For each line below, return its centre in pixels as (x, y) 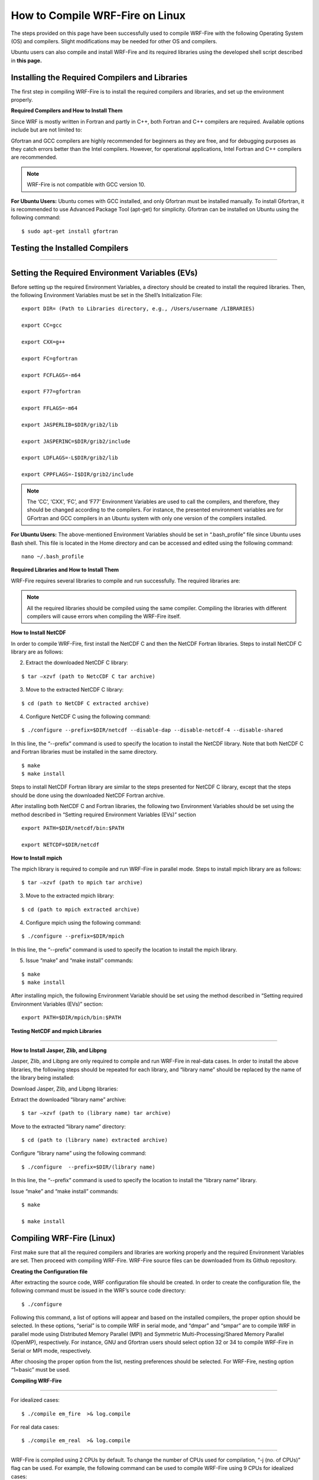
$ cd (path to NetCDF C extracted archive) (85, 703)
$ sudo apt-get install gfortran (70, 231)
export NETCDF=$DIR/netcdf (61, 844)
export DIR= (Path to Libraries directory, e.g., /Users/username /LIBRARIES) (138, 309)
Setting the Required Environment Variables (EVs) (104, 273)
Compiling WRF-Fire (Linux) (63, 1238)
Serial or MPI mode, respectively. (51, 1350)
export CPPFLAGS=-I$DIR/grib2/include (78, 474)
